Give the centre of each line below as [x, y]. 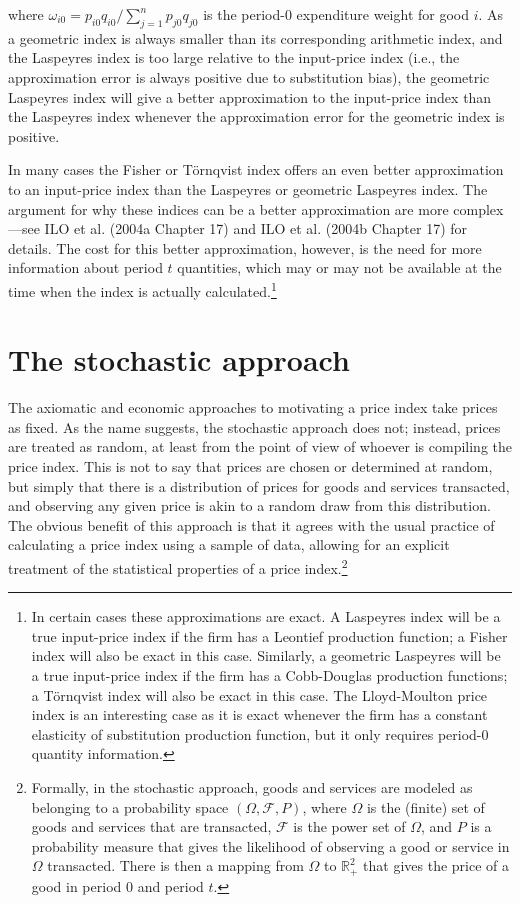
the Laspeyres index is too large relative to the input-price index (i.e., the [234, 57]
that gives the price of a [436, 865]
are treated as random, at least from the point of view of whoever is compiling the [260, 446]
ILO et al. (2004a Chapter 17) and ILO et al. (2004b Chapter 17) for [256, 228]
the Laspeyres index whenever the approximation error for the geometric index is [256, 116]
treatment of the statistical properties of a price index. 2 [178, 566]
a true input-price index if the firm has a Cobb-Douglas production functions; [269, 675]
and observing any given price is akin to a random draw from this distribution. [249, 505]
